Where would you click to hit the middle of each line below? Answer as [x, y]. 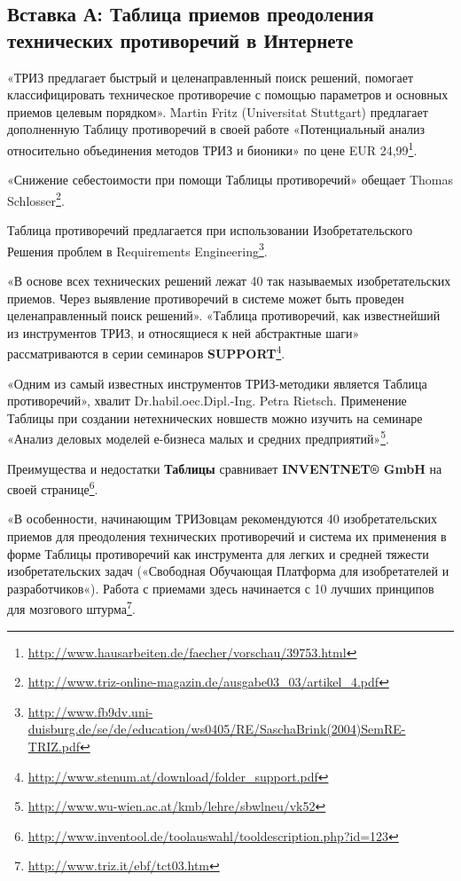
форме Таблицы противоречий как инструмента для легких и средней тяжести [218, 553]
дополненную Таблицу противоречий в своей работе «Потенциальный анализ [216, 129]
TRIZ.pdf [54, 746]
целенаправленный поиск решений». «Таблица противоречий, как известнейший [224, 315]
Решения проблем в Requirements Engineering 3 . [137, 249]
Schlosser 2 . [36, 199]
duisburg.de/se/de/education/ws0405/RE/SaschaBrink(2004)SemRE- [217, 729]
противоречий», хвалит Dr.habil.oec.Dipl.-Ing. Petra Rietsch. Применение [207, 401]
